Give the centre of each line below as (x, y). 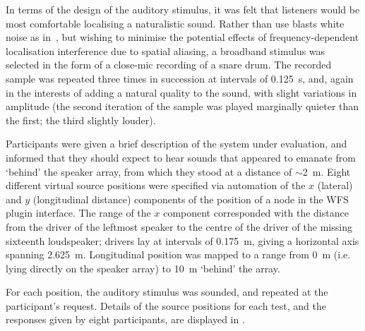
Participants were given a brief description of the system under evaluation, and (176, 144)
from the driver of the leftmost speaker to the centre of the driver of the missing (179, 226)
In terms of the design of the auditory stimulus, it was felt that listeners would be (183, 9)
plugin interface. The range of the (78, 213)
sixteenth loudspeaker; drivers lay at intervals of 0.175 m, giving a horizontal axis (182, 240)
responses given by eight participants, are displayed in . (125, 319)
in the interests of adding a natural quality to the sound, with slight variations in (181, 92)
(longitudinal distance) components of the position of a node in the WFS (191, 199)
